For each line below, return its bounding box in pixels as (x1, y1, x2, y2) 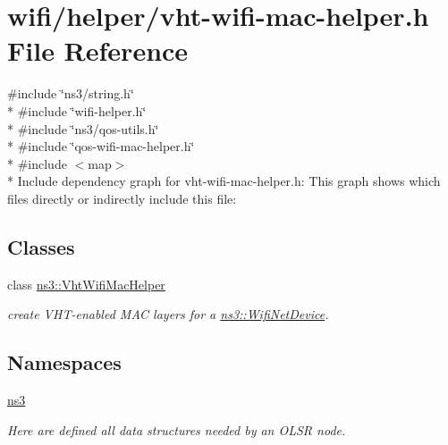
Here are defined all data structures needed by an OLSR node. (7, 420, 346, 439)
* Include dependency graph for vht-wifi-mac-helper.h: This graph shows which (7, 172, 441, 190)
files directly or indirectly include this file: (7, 189, 237, 207)
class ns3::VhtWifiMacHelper (7, 274, 165, 293)
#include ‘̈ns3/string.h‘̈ (7, 84, 134, 103)
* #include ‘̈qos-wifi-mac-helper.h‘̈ (7, 137, 195, 155)
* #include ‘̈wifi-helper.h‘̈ (7, 101, 147, 120)
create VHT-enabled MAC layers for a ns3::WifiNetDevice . (7, 305, 329, 323)
